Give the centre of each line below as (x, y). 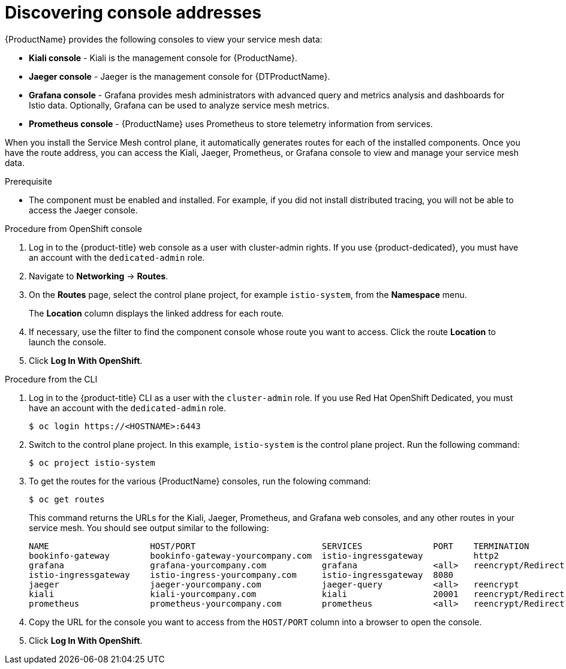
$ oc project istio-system (92, 462)
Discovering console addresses (133, 13)
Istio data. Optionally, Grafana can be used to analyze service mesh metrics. (179, 105)
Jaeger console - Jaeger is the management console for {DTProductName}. (180, 76)
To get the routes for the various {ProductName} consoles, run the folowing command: (200, 481)
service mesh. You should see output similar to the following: (149, 528)
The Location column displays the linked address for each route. (156, 313)
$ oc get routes (67, 499)
